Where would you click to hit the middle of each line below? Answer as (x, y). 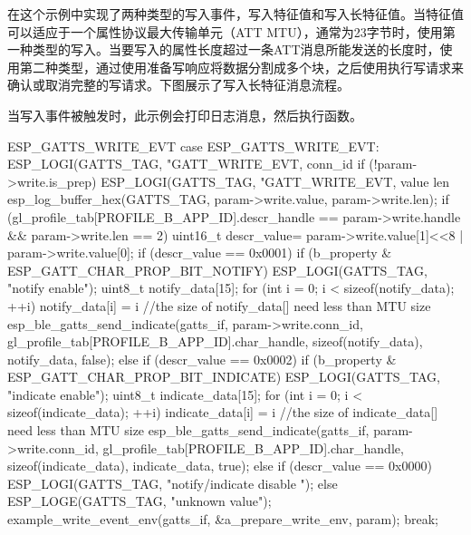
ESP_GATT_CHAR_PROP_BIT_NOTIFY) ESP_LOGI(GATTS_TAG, (217, 270)
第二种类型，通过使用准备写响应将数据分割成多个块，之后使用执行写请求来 (241, 67)
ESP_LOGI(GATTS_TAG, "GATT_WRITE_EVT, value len (275, 181)
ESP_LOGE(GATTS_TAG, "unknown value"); (139, 501)
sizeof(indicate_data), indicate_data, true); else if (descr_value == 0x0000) (220, 466)
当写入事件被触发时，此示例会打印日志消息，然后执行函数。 (185, 115)
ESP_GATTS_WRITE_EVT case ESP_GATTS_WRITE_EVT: (193, 146)
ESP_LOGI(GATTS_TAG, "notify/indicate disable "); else (173, 483)
